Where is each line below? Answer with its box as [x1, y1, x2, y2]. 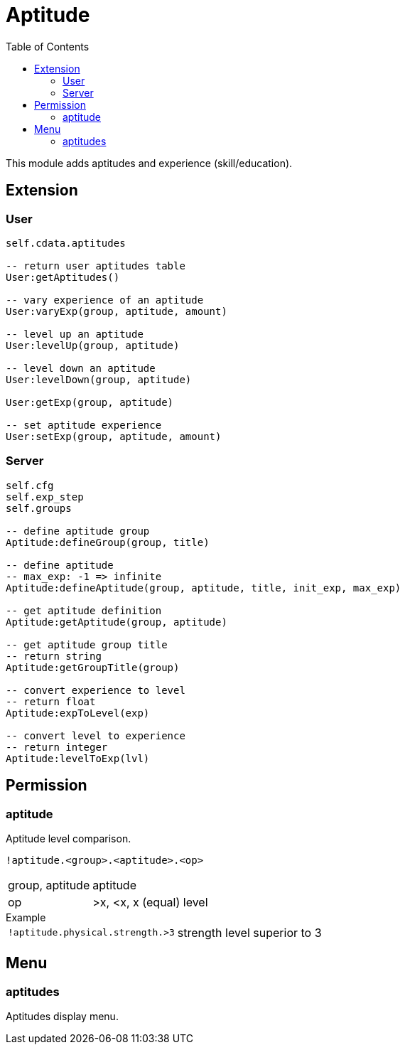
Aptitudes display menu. [6, 1010, 119, 1023]
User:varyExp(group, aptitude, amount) [6, 305, 227, 317]
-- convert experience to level [6, 684, 185, 696]
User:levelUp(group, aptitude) [6, 339, 180, 351]
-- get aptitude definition [6, 604, 162, 616]
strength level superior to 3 [177, 925, 322, 940]
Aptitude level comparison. [6, 832, 131, 845]
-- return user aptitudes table [6, 259, 185, 272]
